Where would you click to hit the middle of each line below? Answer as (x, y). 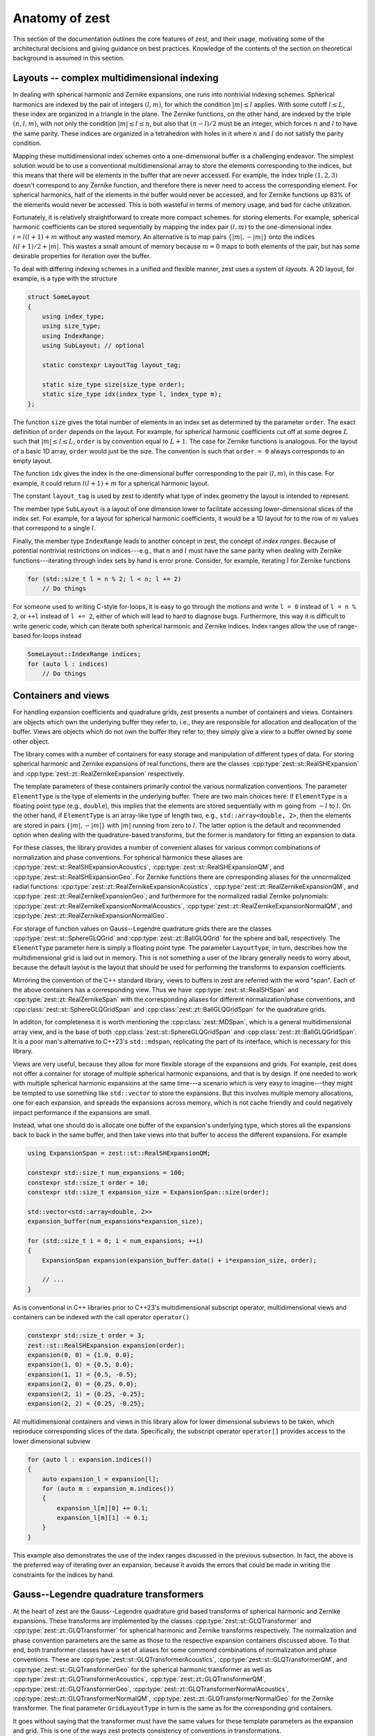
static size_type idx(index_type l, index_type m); (132, 394)
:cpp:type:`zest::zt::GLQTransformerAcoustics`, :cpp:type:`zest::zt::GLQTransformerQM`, (140, 1679)
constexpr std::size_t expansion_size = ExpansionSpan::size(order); (148, 1192)
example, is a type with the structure (65, 278)
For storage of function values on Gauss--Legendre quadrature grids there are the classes (142, 928)
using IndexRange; (73, 336)
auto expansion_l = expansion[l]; (101, 1479)
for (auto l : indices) (68, 664)
